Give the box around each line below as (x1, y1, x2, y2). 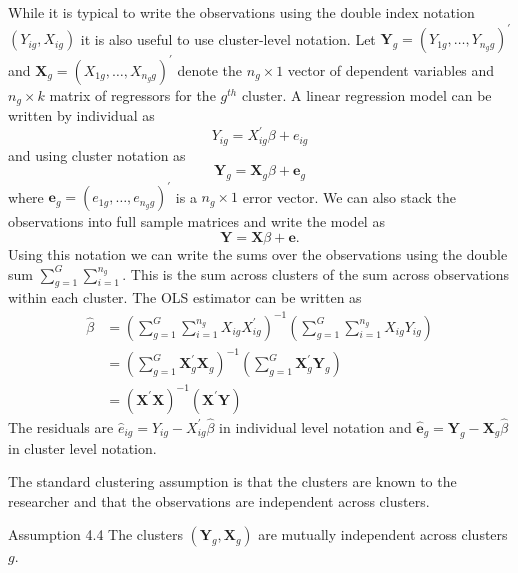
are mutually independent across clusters (258, 524, 508, 545)
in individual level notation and (219, 416, 412, 437)
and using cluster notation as (8, 144, 186, 165)
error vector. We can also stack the (242, 186, 457, 207)
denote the (177, 59, 243, 80)
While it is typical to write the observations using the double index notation (8, 2, 475, 22)
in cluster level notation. (8, 437, 157, 458)
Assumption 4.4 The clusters (8, 524, 183, 545)
